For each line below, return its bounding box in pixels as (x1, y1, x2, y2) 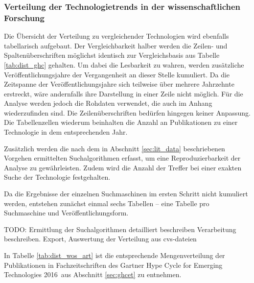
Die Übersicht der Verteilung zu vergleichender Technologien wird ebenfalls (4, 31, 229, 41)
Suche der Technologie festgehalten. (4, 172, 111, 182)
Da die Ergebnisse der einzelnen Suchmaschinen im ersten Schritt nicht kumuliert (4, 189, 248, 199)
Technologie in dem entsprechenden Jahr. (4, 127, 128, 137)
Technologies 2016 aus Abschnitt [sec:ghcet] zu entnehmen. (4, 269, 182, 280)
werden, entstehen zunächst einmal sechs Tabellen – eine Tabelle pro (4, 198, 209, 208)
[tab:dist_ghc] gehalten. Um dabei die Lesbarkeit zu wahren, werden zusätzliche (4, 59, 244, 70)
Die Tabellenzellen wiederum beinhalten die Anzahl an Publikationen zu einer (4, 117, 238, 127)
